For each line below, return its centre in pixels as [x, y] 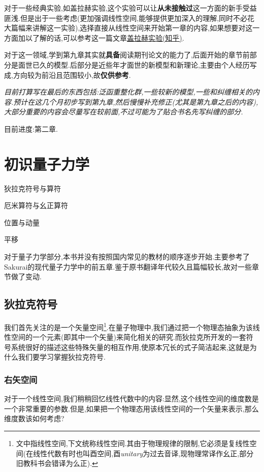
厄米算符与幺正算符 [36, 205]
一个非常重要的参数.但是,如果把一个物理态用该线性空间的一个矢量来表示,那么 [131, 408]
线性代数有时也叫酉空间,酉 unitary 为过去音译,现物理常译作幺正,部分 [143, 453]
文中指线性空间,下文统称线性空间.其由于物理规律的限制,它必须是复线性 [133, 443]
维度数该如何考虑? [34, 418]
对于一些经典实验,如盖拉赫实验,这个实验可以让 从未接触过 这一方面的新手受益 [130, 8]
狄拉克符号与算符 [32, 188]
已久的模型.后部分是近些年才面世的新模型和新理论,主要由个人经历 [141, 64]
